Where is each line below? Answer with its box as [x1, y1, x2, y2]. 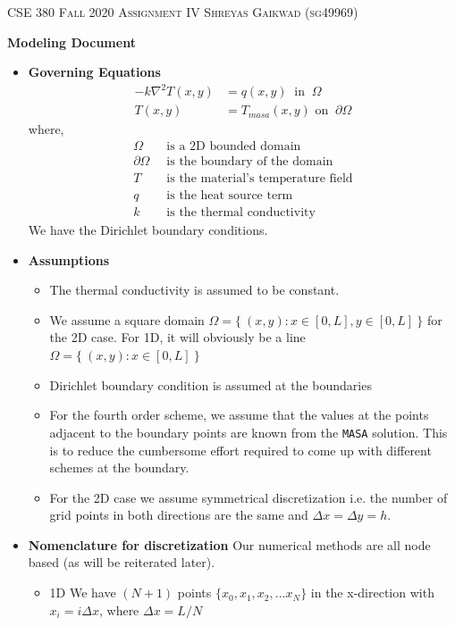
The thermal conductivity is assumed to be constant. [49, 280, 340, 299]
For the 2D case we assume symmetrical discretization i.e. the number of [49, 488, 448, 506]
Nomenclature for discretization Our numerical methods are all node [28, 535, 431, 554]
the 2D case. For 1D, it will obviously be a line [49, 328, 306, 346]
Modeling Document [7, 32, 136, 51]
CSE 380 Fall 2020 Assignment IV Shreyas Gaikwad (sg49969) [7, 3, 358, 21]
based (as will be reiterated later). [28, 553, 215, 572]
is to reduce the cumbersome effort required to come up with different [49, 440, 432, 459]
